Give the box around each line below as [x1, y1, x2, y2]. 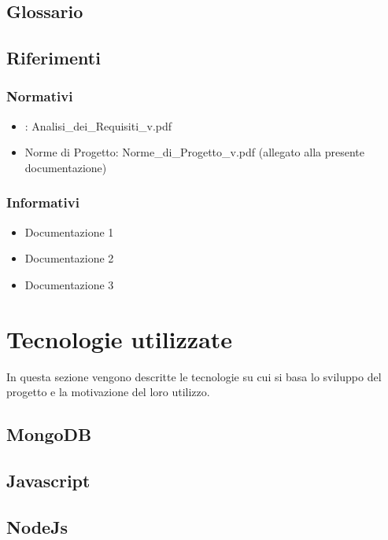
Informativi [6, 193, 79, 212]
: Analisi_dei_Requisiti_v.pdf [24, 117, 172, 134]
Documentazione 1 [24, 223, 114, 240]
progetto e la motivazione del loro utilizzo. [6, 384, 210, 400]
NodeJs [6, 514, 68, 538]
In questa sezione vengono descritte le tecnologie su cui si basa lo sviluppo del [6, 368, 382, 384]
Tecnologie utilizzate [6, 322, 233, 354]
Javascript [6, 468, 91, 493]
